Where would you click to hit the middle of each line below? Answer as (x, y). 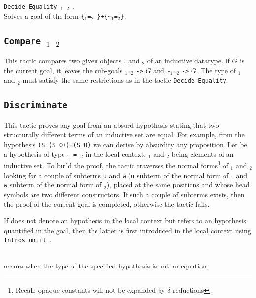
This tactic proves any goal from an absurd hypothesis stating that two (112, 125)
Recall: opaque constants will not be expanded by (90, 290)
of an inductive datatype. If (188, 61)
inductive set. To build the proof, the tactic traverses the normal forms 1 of (116, 164)
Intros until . (28, 240)
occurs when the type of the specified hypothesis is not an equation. (106, 266)
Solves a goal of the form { (44, 15)
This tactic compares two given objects (63, 61)
